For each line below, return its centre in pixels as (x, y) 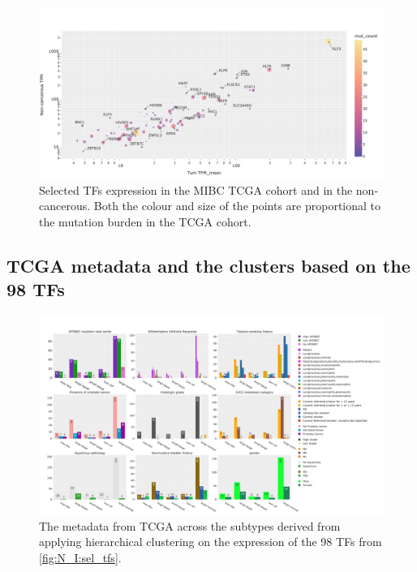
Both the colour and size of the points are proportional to (237, 206)
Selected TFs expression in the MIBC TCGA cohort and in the (196, 189)
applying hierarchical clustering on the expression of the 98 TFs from (211, 542)
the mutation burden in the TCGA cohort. (145, 221)
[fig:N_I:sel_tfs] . (80, 557)
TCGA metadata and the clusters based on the (208, 265)
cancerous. (65, 206)
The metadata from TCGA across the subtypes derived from (190, 525)
